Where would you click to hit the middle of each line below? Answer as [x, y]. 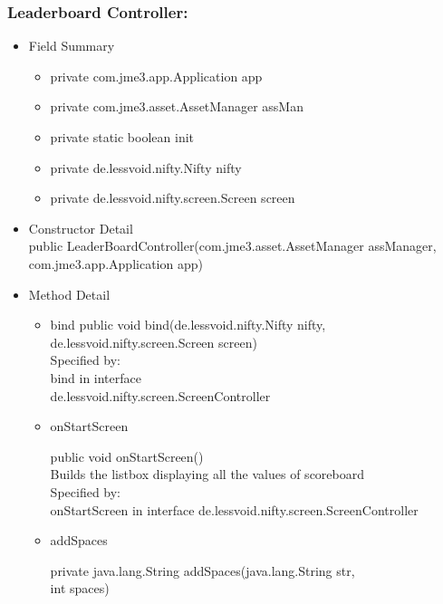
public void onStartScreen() [127, 456]
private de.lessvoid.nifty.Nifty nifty [146, 167]
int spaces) [80, 588]
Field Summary [72, 46]
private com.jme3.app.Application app [156, 76]
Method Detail [69, 294]
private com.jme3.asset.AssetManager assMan [177, 106]
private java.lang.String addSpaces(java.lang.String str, [202, 570]
